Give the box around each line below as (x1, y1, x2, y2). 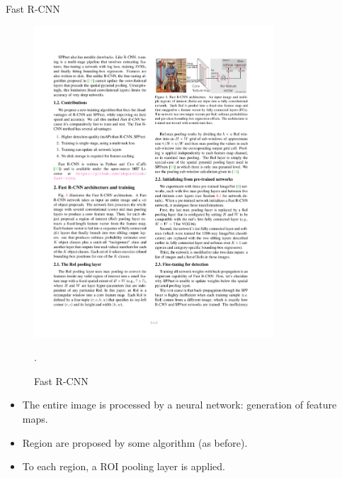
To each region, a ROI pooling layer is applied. (22, 459, 225, 474)
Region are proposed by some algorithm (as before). (22, 435, 248, 450)
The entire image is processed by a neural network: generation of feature (22, 397, 337, 412)
